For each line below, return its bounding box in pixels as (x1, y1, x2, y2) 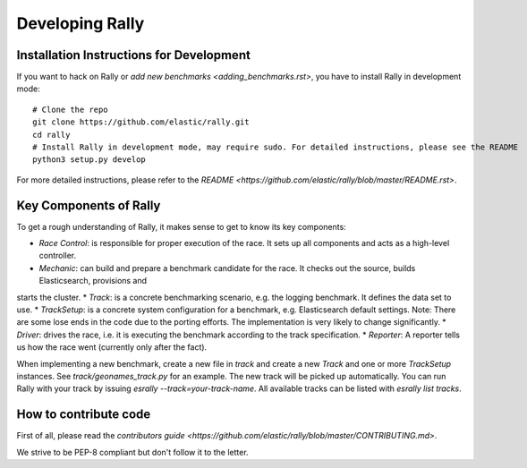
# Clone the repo (32, 104, 108, 115)
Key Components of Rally (16, 198, 161, 213)
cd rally (32, 130, 71, 140)
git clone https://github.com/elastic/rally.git (32, 117, 250, 127)
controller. (38, 251, 77, 261)
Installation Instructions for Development (16, 47, 251, 63)
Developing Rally (16, 13, 145, 33)
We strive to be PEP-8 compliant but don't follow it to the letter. (16, 447, 250, 457)
